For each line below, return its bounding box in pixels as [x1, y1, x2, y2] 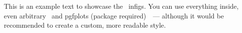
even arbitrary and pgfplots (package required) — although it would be [4, 10, 224, 20]
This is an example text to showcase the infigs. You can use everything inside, [4, 1, 239, 11]
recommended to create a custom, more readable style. [4, 20, 166, 30]
